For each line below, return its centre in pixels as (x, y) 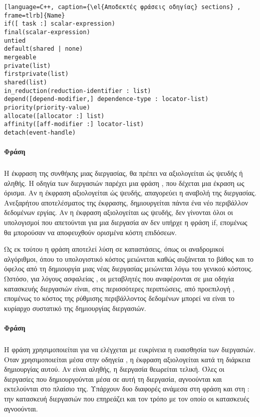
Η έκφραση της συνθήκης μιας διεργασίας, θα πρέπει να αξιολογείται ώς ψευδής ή (123, 173)
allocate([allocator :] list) (54, 116)
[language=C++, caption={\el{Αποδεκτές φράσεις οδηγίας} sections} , (122, 7)
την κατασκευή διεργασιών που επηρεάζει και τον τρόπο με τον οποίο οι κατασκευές (127, 398)
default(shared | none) (44, 49)
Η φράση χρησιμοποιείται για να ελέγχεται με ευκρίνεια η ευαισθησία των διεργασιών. (130, 349)
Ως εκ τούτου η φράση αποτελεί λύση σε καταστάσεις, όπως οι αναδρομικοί (114, 249)
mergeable (20, 57)
